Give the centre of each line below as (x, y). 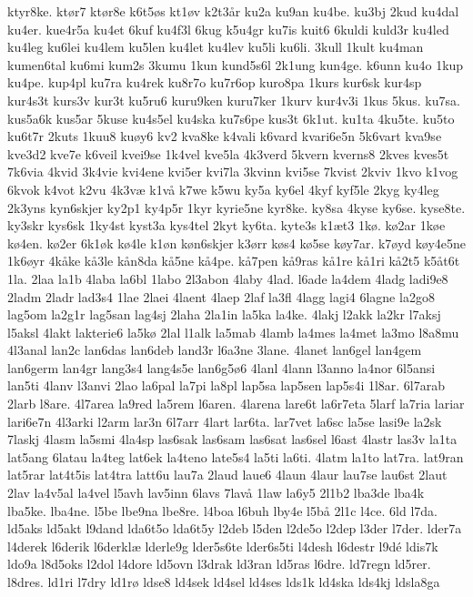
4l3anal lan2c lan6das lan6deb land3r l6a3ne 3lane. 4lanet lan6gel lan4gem (215, 350)
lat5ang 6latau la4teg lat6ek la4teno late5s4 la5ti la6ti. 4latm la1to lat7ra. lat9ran (236, 456)
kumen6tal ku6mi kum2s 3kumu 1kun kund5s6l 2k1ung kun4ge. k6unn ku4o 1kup (236, 64)
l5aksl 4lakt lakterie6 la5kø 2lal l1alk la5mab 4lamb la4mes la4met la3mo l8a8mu (233, 332)
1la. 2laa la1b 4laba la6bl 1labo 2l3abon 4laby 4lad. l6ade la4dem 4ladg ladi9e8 (228, 278)
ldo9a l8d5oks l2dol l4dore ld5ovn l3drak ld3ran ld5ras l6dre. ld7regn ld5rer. (219, 564)
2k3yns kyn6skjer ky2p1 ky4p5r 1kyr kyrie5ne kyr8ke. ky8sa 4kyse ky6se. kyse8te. (236, 207)
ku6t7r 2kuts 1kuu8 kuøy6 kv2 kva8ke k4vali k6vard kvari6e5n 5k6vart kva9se (225, 136)
